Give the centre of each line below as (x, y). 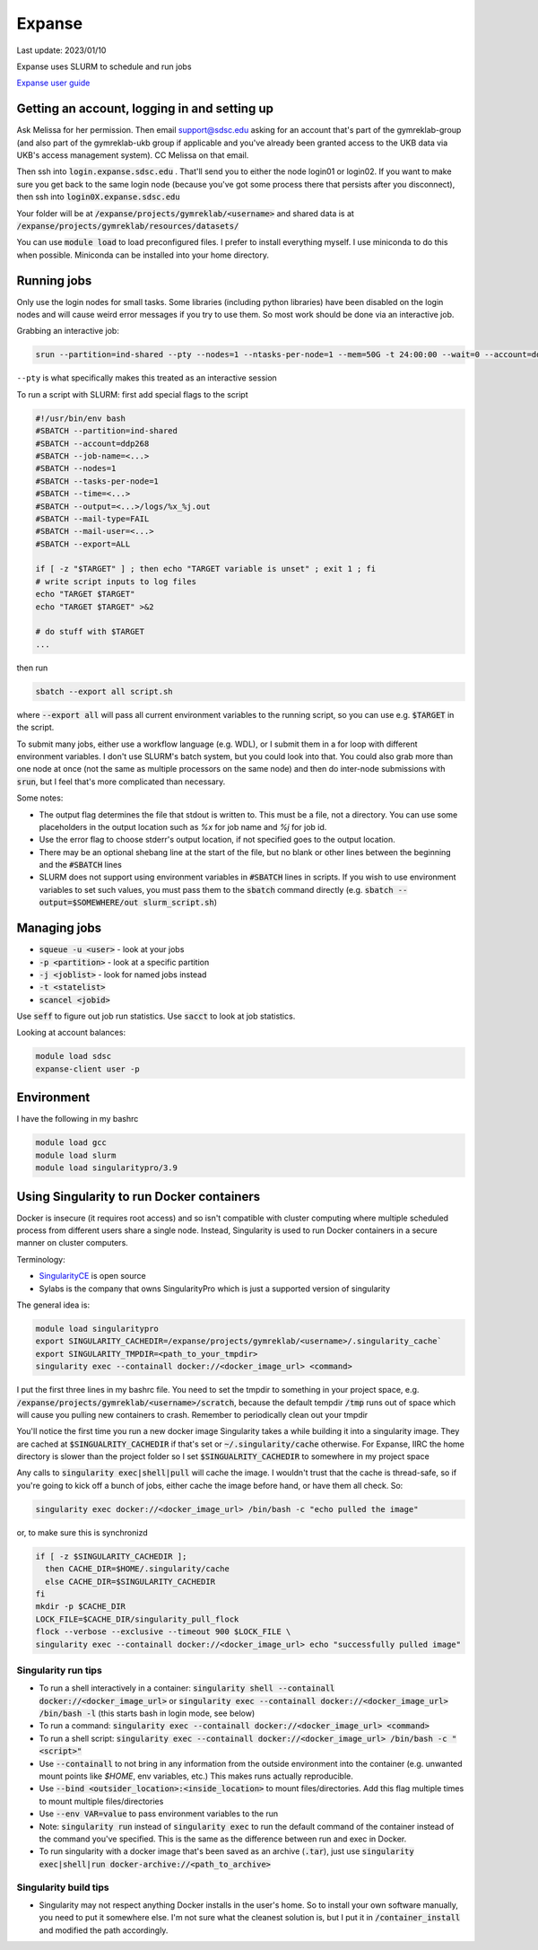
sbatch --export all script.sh (104, 691)
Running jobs (54, 280)
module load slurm (76, 1155)
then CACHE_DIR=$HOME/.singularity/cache (138, 1569)
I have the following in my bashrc (78, 1119)
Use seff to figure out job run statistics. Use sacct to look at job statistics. (156, 1016)
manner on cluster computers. (73, 1243)
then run (32, 668)
